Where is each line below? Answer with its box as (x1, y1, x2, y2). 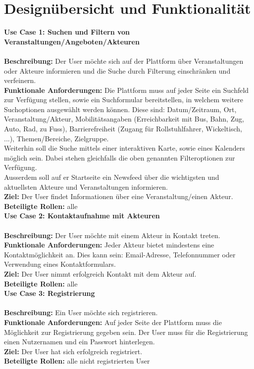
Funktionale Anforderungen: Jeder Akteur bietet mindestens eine (4, 240, 214, 250)
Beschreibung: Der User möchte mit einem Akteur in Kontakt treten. (4, 230, 220, 240)
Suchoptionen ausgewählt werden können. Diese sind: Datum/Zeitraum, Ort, (4, 104, 237, 114)
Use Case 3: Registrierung (4, 288, 95, 298)
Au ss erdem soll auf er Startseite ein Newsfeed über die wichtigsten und (4, 172, 219, 182)
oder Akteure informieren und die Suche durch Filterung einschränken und (4, 65, 231, 76)
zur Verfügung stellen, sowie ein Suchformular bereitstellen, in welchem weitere (4, 94, 244, 105)
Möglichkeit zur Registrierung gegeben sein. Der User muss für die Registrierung (4, 327, 248, 337)
